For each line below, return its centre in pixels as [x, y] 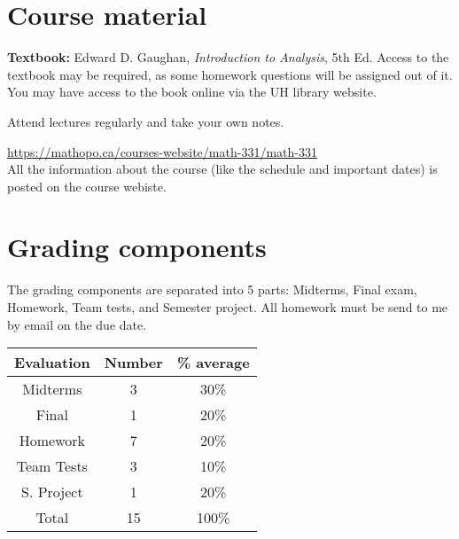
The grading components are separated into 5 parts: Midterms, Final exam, [212, 289]
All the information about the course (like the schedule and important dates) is [222, 169]
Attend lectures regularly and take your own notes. [146, 121]
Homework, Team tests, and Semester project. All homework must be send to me [228, 307]
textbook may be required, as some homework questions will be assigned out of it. [230, 74]
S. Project [52, 492]
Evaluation [52, 363]
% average [213, 363]
